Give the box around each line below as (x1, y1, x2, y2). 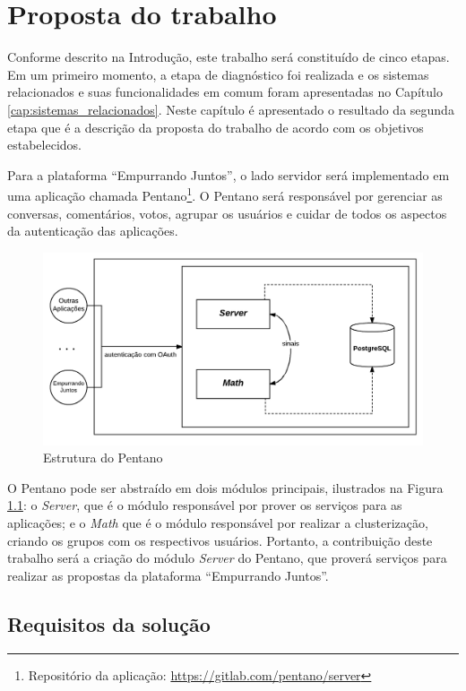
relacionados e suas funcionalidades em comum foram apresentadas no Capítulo (7, 82, 443, 101)
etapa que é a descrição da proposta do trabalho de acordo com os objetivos (7, 117, 424, 136)
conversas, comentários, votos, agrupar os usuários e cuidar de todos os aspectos (7, 203, 447, 222)
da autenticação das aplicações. (7, 221, 178, 240)
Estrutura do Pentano (43, 448, 163, 467)
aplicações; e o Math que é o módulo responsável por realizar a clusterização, (7, 513, 428, 531)
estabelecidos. (7, 135, 82, 154)
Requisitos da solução (7, 609, 211, 637)
